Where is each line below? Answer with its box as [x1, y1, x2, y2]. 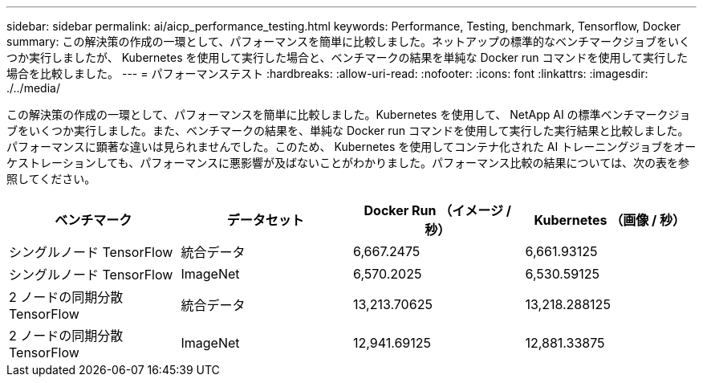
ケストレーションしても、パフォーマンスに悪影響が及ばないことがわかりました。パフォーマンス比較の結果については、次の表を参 [6, 156, 689, 169]
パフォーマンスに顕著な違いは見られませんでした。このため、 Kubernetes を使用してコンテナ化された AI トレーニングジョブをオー [6, 140, 697, 153]
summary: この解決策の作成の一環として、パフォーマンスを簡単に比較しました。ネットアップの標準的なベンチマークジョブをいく [6, 35, 690, 48]
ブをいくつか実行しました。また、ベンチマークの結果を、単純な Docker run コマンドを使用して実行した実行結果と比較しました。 [6, 124, 689, 137]
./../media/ [6, 81, 60, 95]
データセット [226, 212, 304, 228]
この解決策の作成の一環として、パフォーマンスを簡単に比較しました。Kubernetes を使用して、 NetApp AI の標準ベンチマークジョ [6, 108, 691, 121]
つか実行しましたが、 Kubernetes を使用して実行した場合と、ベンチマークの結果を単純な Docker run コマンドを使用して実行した [6, 51, 688, 64]
